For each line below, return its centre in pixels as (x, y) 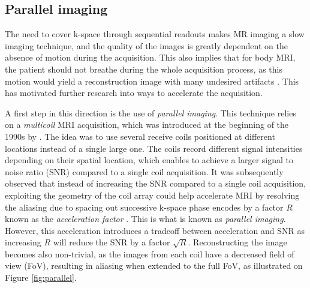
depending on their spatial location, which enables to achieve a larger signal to (149, 160)
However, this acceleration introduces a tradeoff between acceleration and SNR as (155, 230)
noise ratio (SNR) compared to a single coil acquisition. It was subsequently (144, 171)
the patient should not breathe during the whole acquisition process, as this (144, 69)
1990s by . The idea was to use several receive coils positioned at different (140, 136)
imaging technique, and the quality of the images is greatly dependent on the (146, 45)
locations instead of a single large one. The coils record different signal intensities (154, 148)
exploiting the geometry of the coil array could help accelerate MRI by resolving (152, 195)
